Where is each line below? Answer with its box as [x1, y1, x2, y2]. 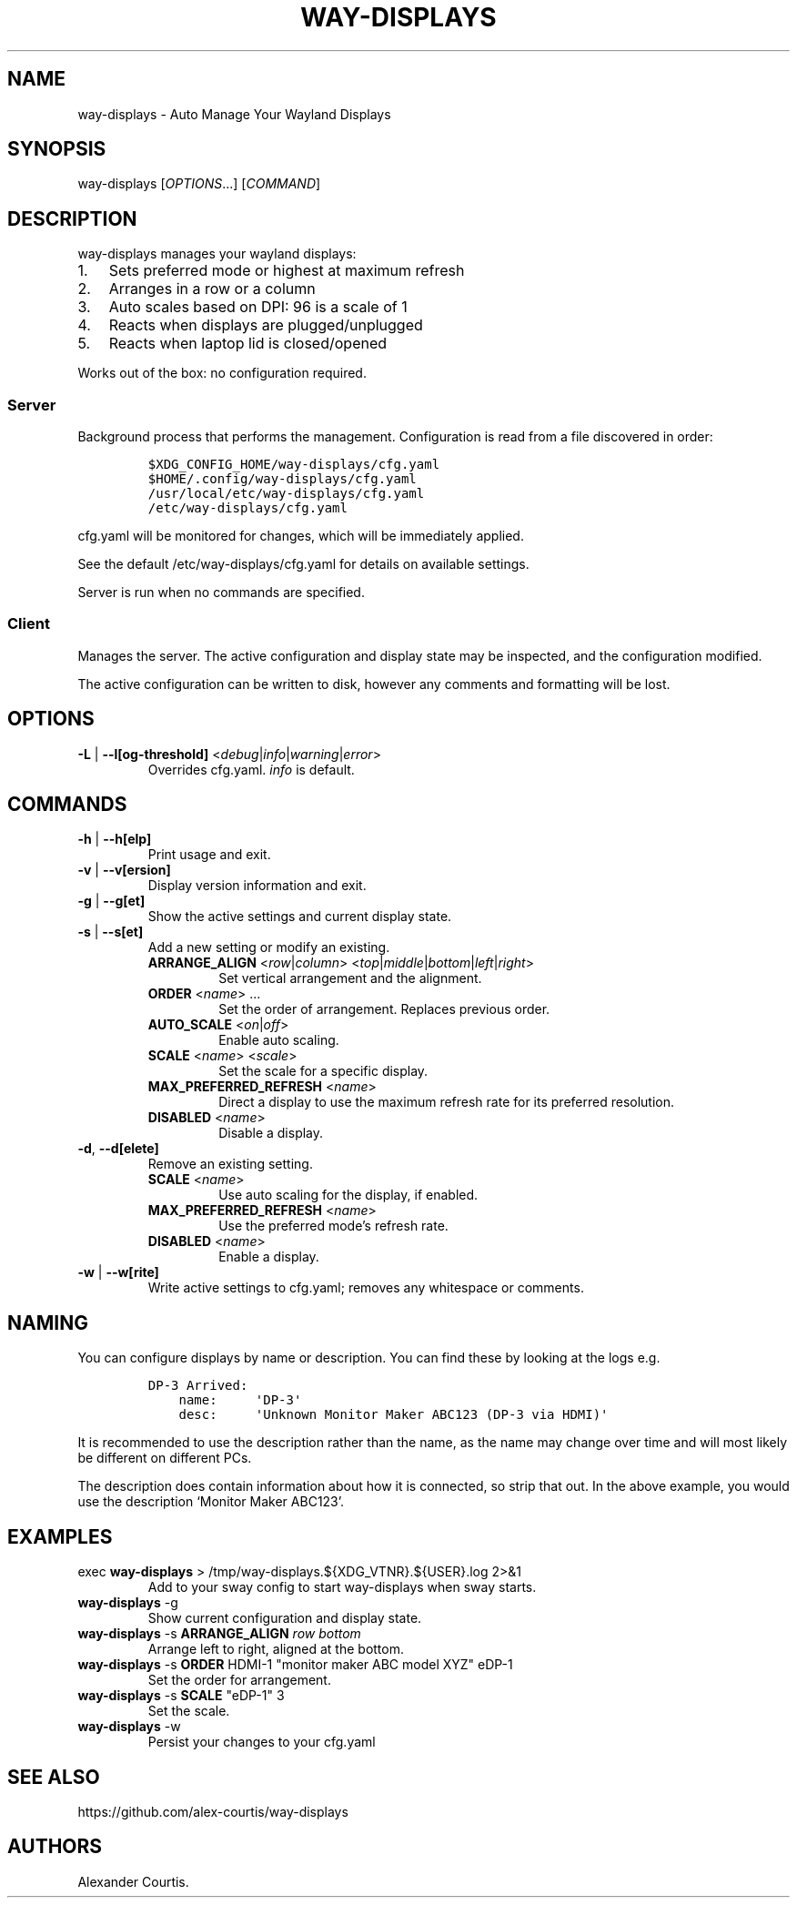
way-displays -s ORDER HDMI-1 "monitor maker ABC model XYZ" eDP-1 [77, 1657, 513, 1673]
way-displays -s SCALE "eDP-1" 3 [77, 1687, 285, 1704]
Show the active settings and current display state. [147, 908, 452, 925]
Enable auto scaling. [218, 1032, 339, 1049]
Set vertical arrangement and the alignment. [218, 970, 482, 987]
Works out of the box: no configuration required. [77, 365, 367, 381]
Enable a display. [218, 1249, 319, 1265]
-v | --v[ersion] [77, 862, 171, 878]
